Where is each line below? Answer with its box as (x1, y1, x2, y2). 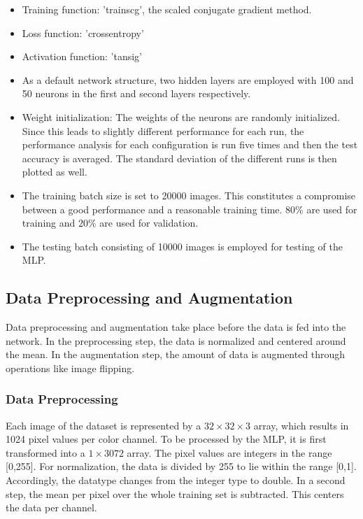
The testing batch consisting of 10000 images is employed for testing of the (22, 239, 343, 253)
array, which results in (253, 418, 349, 432)
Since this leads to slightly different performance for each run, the (22, 123, 304, 138)
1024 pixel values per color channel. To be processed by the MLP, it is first (6, 432, 327, 446)
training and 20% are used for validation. (22, 215, 199, 230)
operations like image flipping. (6, 360, 135, 375)
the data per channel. (6, 500, 97, 515)
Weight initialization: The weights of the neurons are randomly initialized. (22, 109, 340, 124)
